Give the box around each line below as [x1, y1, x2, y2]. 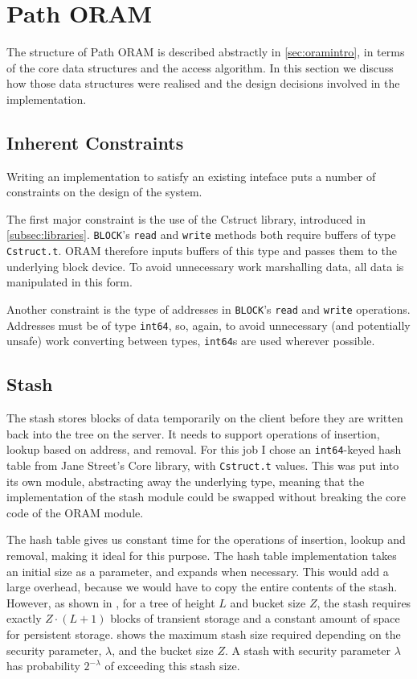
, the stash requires [317, 594, 411, 611]
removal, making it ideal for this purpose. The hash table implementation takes [6, 547, 397, 564]
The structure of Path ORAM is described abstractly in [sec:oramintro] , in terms [6, 43, 405, 60]
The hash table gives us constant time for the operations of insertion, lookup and [6, 531, 406, 548]
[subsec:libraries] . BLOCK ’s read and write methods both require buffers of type [6, 226, 396, 243]
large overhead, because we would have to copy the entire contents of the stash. [6, 578, 398, 595]
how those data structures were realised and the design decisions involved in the [6, 75, 400, 92]
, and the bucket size [112, 641, 214, 658]
